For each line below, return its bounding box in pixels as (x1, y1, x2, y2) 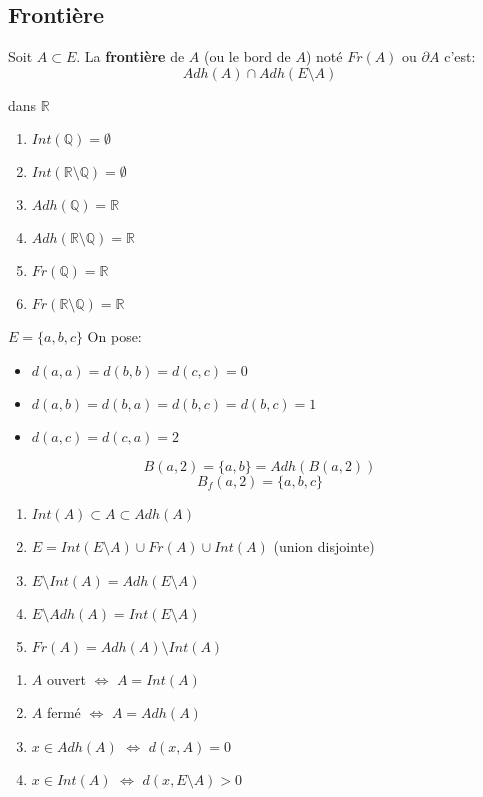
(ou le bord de (203, 46, 291, 67)
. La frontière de (76, 46, 185, 67)
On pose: (87, 326, 142, 347)
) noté (305, 46, 343, 67)
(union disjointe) (273, 535, 375, 556)
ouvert (46, 668, 86, 689)
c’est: (444, 46, 476, 67)
